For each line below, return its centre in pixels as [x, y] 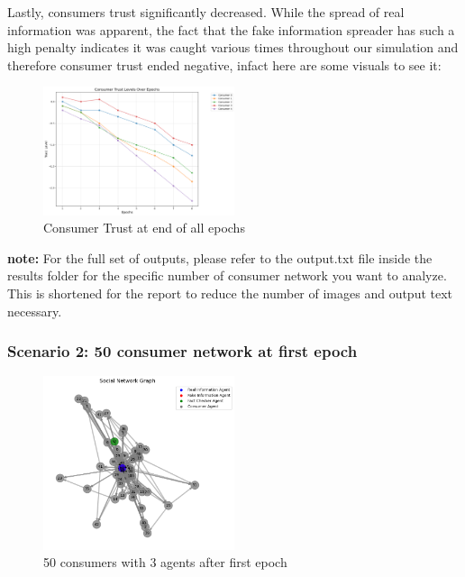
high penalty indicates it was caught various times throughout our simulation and [233, 47]
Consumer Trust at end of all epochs [144, 228]
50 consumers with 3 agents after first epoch [165, 562]
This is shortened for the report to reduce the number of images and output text [230, 293]
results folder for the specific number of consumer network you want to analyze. [227, 275]
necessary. [35, 311]
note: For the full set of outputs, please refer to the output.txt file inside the [220, 257]
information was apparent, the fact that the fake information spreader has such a [231, 29]
